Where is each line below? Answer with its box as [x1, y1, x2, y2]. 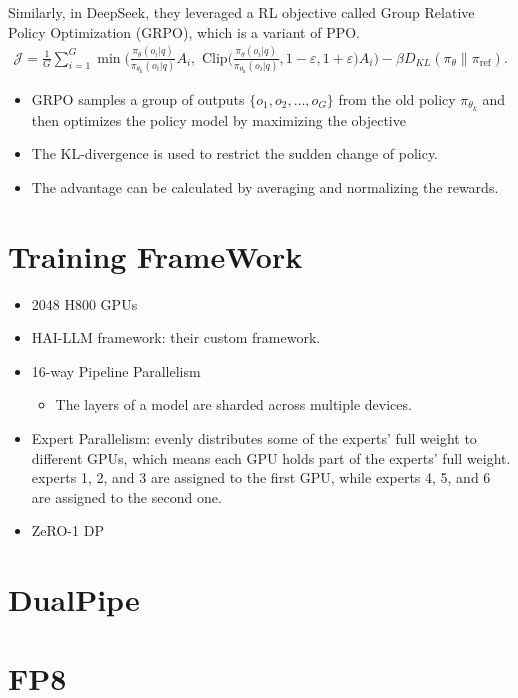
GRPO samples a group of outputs [31, 88, 245, 109]
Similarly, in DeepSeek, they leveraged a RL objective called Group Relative [8, 2, 475, 22]
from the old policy [338, 88, 456, 109]
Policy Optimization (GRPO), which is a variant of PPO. [8, 21, 361, 42]
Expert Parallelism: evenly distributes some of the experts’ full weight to [31, 428, 477, 449]
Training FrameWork [8, 235, 303, 276]
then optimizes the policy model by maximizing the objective [31, 109, 406, 130]
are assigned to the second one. [31, 486, 222, 507]
